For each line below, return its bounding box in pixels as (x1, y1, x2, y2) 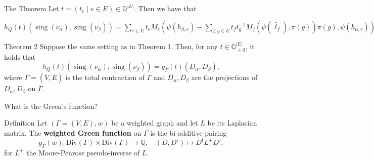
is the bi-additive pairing (150, 128, 227, 138)
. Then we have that (134, 3, 197, 13)
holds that (4, 51, 36, 62)
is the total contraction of (65, 72, 145, 83)
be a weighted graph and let (111, 117, 198, 128)
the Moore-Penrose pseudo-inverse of (26, 147, 140, 157)
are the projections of (191, 72, 258, 83)
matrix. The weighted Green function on (4, 128, 142, 138)
